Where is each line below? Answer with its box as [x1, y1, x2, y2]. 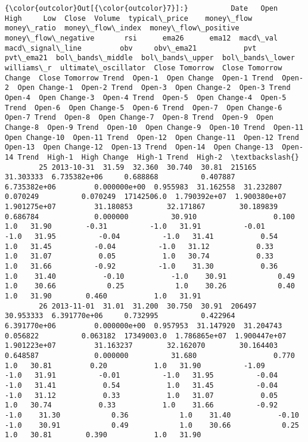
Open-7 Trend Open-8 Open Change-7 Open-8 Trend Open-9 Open [5, 113, 274, 122]
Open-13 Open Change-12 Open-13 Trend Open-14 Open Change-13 [5, 143, 274, 152]
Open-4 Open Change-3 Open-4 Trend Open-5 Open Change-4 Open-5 [5, 93, 287, 102]
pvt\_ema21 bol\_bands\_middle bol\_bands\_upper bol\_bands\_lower [5, 54, 295, 63]
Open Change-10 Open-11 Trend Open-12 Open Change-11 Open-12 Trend [5, 133, 299, 142]
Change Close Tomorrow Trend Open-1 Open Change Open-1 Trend [5, 73, 274, 82]
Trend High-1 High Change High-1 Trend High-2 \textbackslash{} [17, 152, 299, 161]
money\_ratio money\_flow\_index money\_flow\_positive [5, 24, 239, 33]
